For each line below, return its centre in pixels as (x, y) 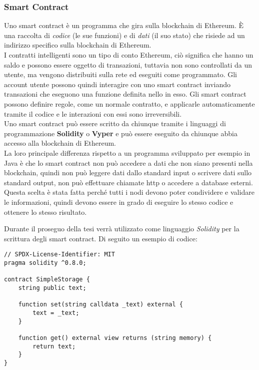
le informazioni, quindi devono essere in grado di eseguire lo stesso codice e (119, 202)
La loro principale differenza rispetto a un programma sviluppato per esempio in (127, 152)
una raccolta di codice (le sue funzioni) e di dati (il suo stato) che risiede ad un (124, 35)
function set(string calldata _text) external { (100, 305)
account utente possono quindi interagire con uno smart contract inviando (117, 84)
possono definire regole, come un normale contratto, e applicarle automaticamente (129, 103)
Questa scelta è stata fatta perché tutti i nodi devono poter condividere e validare (129, 192)
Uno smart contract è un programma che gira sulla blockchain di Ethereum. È (124, 25)
